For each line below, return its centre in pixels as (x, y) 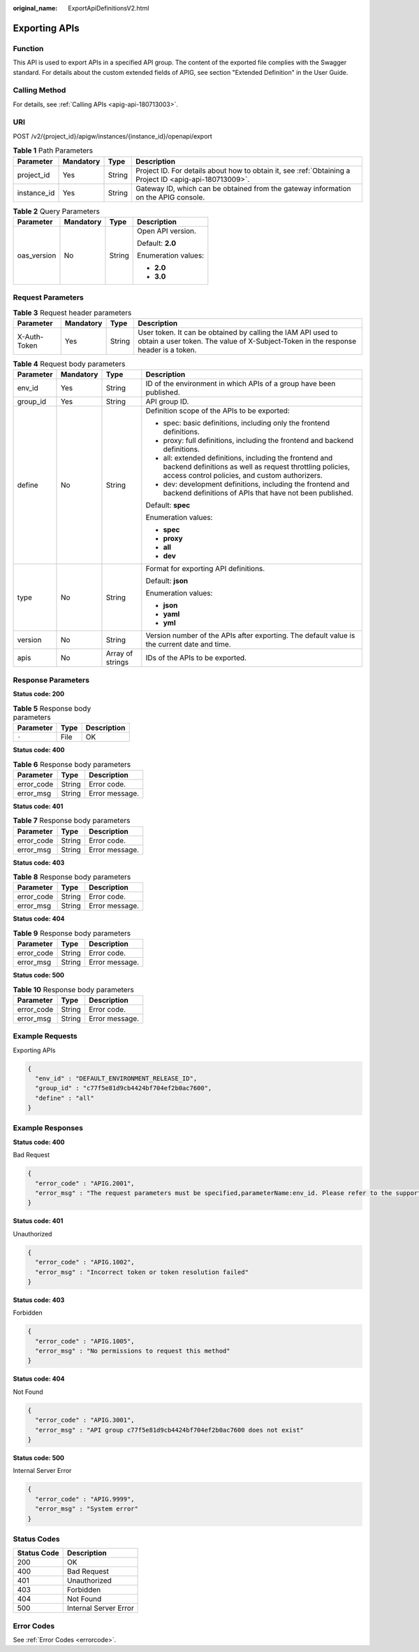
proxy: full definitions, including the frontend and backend (258, 441)
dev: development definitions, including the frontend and (256, 484)
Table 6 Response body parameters (72, 764)
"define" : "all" (65, 1098)
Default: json (167, 581)
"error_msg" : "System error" (87, 1509)
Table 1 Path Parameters (53, 150)
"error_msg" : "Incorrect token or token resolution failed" (142, 1272)
